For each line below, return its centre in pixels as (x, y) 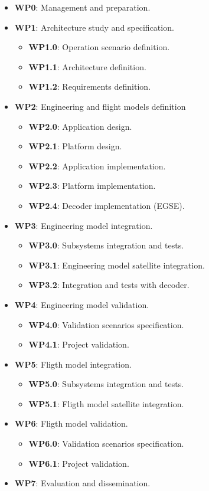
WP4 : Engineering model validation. (82, 304)
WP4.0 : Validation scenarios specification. (106, 324)
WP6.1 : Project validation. (79, 463)
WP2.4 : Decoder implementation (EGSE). (107, 205)
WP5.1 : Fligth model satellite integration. (106, 403)
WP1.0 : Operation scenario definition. (99, 47)
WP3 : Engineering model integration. (84, 225)
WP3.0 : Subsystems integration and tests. (106, 245)
